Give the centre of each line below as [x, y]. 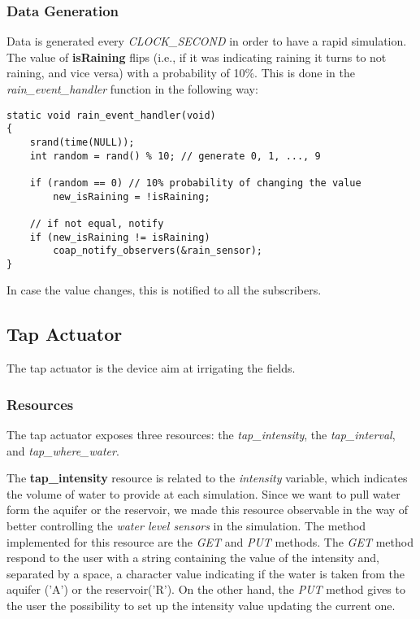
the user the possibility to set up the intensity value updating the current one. [201, 606]
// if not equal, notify [97, 223]
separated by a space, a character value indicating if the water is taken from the [206, 573]
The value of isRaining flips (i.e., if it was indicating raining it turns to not [197, 57]
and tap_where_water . [63, 450]
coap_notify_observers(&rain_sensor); [158, 251]
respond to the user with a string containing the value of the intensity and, [193, 558]
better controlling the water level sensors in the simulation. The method [186, 526]
